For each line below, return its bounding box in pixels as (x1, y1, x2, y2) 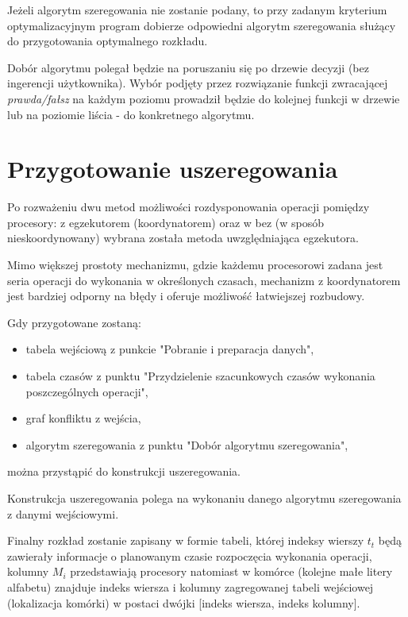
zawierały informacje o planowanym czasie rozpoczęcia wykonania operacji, (7, 547, 372, 564)
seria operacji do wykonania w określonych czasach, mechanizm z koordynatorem (7, 272, 401, 288)
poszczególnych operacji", (25, 383, 148, 399)
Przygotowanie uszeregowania (7, 152, 338, 185)
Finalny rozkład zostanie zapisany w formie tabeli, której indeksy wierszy (7, 532, 364, 549)
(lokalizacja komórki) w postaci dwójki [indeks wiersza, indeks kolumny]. (7, 594, 360, 611)
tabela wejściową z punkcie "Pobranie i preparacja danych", (25, 341, 314, 357)
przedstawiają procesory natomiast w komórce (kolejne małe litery (70, 563, 393, 580)
